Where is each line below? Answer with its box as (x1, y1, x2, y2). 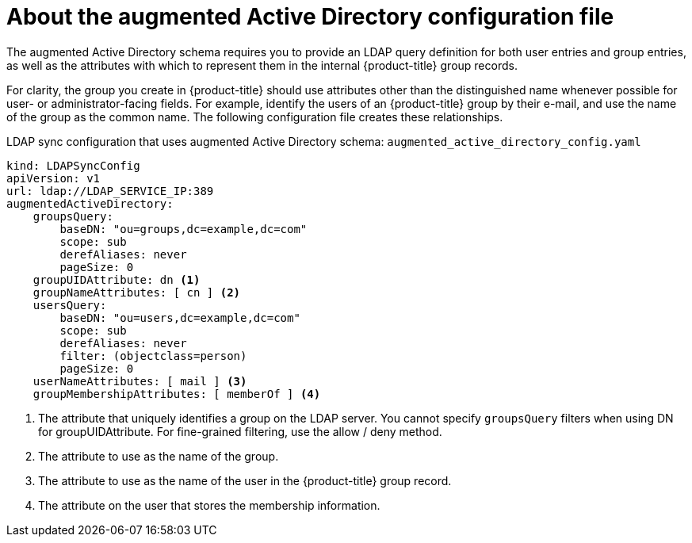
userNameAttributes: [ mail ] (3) (32, 374, 247, 388)
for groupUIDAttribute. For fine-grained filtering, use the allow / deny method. (38, 424, 442, 438)
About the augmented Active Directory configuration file (6, 3, 614, 30)
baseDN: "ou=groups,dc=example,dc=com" (59, 222, 308, 235)
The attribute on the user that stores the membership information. (38, 498, 380, 512)
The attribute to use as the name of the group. (38, 449, 279, 463)
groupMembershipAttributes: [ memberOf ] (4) (32, 387, 321, 400)
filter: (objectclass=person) (59, 349, 247, 362)
